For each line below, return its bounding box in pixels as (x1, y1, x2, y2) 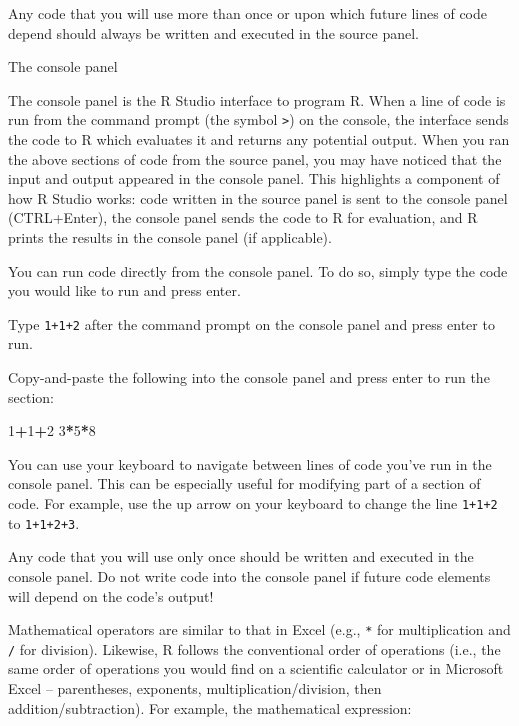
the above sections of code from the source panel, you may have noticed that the (8, 148, 502, 169)
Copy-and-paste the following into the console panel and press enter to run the (8, 367, 490, 388)
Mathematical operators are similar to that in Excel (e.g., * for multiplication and (8, 619, 511, 640)
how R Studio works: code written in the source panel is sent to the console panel (8, 187, 508, 208)
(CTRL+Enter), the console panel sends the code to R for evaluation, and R (8, 207, 478, 228)
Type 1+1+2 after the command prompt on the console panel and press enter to (8, 313, 495, 334)
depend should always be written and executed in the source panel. (8, 22, 419, 43)
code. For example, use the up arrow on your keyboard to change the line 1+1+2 (8, 493, 498, 513)
